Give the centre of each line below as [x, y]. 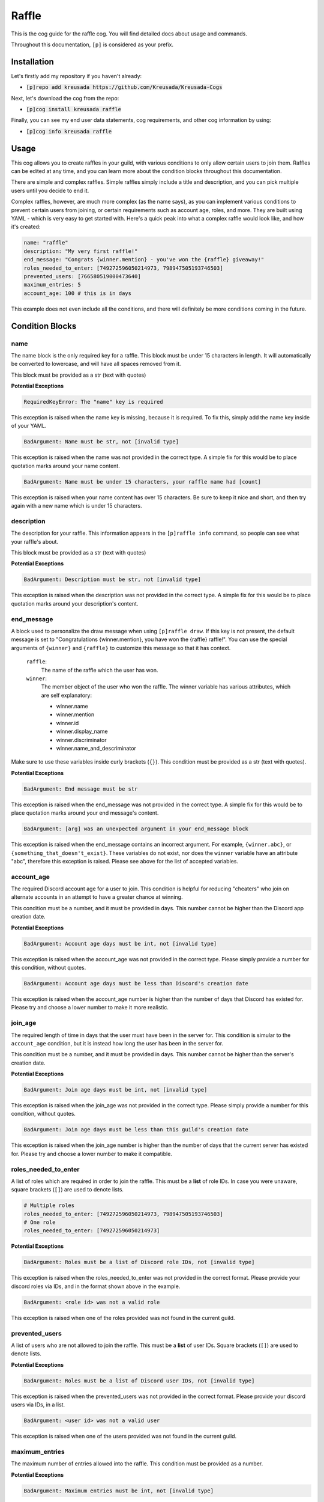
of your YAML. [29, 426]
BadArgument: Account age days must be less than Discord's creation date [136, 983]
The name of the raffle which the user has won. [100, 670]
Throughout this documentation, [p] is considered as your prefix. [92, 44]
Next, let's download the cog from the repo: [65, 98]
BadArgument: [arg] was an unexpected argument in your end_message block [136, 829]
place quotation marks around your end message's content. [85, 813]
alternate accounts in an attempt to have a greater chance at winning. [97, 897]
